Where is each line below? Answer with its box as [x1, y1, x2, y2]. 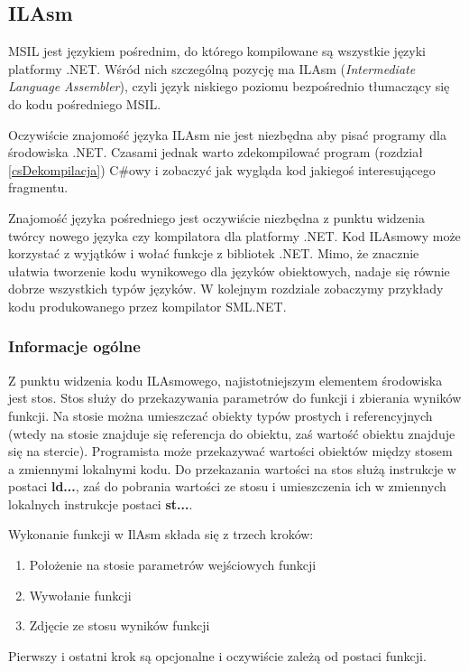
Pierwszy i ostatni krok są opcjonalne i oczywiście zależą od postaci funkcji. [8, 646, 427, 665]
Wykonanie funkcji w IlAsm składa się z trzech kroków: [8, 525, 314, 544]
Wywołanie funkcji [29, 585, 132, 604]
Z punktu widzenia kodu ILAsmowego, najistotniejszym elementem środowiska [8, 370, 443, 389]
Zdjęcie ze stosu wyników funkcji [29, 616, 210, 635]
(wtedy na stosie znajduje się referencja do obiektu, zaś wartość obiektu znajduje [8, 424, 455, 443]
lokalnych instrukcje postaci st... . [8, 494, 193, 513]
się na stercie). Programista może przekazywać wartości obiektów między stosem [8, 442, 453, 461]
